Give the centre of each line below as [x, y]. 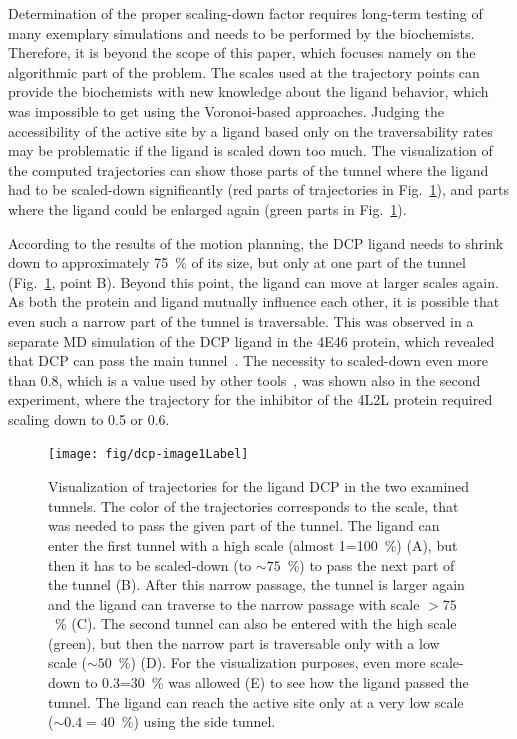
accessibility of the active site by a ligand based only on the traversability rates [250, 130]
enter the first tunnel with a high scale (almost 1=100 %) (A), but [253, 544]
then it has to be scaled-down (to [150, 564]
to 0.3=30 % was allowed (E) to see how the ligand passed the [276, 682]
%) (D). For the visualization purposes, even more [272, 662]
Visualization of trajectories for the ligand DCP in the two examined [259, 486]
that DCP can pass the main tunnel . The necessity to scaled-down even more [248, 360]
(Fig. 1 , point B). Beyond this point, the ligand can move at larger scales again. [253, 281]
